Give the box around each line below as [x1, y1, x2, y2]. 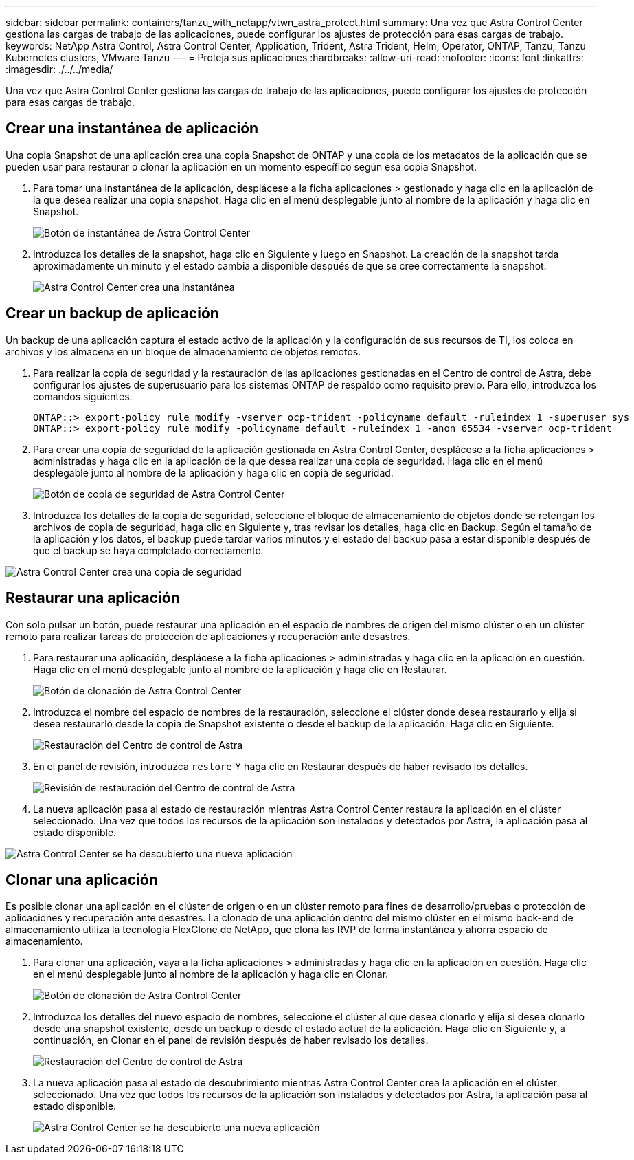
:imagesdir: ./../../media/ [5, 63, 113, 75]
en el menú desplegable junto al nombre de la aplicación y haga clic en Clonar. [33, 968, 389, 981]
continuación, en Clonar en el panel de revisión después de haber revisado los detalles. [33, 1034, 429, 1047]
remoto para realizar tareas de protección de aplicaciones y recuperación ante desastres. [5, 630, 411, 642]
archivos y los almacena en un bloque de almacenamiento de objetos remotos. [5, 345, 361, 358]
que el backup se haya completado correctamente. [33, 544, 264, 556]
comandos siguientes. [33, 390, 133, 402]
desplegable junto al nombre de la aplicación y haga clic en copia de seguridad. [33, 466, 394, 479]
